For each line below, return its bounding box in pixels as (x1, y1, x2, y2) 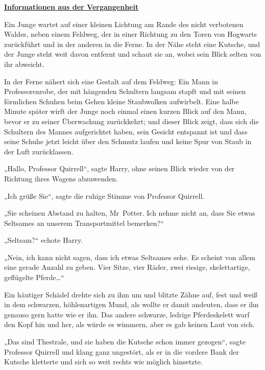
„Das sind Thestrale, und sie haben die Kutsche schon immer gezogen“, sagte (4, 336, 246, 347)
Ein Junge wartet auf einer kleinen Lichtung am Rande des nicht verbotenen (4, 18, 244, 29)
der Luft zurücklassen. (4, 146, 74, 156)
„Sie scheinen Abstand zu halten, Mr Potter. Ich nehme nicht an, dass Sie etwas (4, 207, 255, 218)
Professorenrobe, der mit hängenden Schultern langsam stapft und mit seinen (4, 86, 246, 97)
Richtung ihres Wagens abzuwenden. (4, 173, 118, 183)
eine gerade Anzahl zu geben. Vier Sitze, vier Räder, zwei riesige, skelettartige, (4, 262, 250, 272)
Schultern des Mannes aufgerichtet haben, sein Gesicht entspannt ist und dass (4, 126, 248, 136)
